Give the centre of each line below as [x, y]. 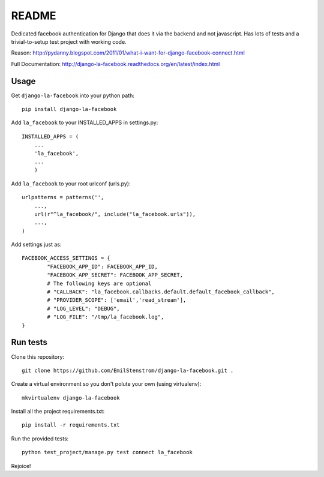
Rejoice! [21, 466]
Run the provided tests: [40, 439]
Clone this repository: [38, 356]
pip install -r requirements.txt [71, 425]
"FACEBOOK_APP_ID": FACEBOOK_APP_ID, [103, 266]
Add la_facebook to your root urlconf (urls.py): [71, 184]
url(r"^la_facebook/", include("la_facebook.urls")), [115, 214]
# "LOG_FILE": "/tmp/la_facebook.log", [106, 317]
